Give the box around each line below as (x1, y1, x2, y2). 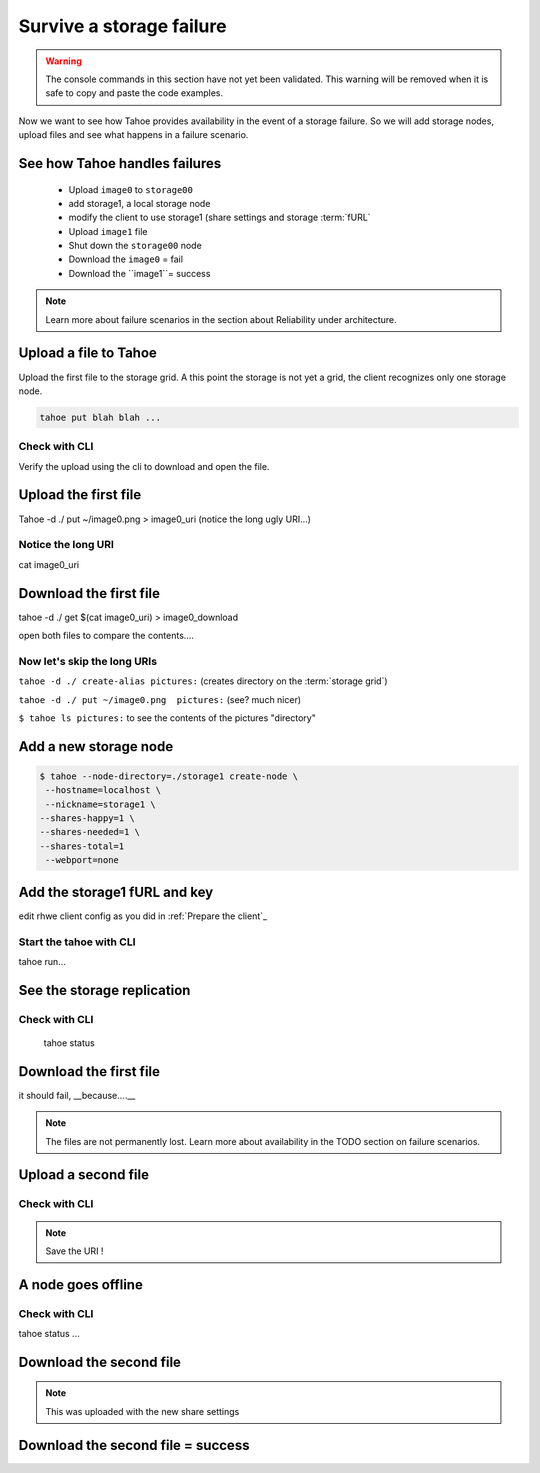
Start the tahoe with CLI (18, 935, 136, 949)
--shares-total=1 (39, 840, 125, 852)
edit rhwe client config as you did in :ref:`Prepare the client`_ (18, 910, 268, 922)
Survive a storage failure (18, 15, 227, 37)
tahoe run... (18, 955, 67, 967)
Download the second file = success (18, 1436, 250, 1454)
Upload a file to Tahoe (18, 345, 157, 362)
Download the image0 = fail (68, 253, 184, 265)
